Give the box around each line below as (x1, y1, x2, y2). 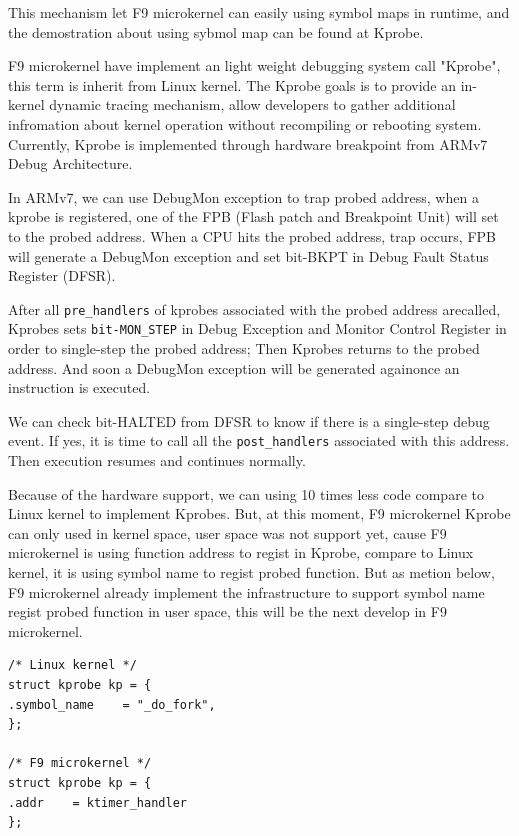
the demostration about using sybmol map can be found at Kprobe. (8, 21, 424, 42)
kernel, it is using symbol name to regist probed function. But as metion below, (8, 562, 495, 583)
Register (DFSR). (8, 265, 116, 286)
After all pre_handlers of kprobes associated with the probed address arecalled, (8, 298, 501, 319)
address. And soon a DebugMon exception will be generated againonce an (8, 357, 460, 378)
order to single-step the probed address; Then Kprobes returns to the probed (8, 338, 480, 359)
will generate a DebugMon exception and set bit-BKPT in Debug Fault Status (8, 245, 489, 266)
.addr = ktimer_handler (8, 795, 187, 810)
